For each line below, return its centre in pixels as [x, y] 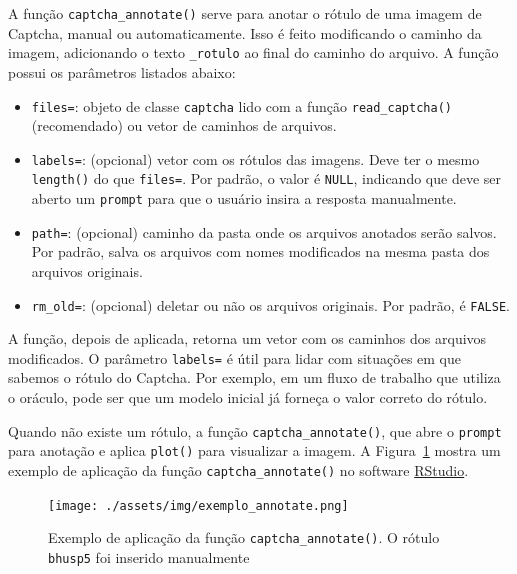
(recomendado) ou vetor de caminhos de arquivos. [184, 125]
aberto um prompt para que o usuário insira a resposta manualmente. [244, 198]
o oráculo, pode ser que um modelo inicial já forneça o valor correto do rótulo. [248, 397]
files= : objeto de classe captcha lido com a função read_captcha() [241, 105]
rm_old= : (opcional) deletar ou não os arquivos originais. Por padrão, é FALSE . [270, 304]
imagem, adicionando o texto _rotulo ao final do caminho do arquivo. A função [253, 52]
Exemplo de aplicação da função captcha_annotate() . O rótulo [244, 537]
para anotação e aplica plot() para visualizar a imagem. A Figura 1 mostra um [254, 450]
